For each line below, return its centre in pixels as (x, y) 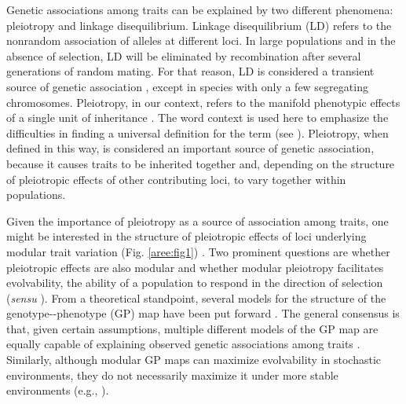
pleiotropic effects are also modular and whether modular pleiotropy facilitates (195, 267)
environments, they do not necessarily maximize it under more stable (172, 375)
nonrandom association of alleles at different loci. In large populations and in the (201, 40)
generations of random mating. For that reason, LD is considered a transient (190, 71)
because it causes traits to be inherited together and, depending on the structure (201, 163)
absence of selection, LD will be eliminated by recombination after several (184, 55)
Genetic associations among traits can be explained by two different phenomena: (200, 9)
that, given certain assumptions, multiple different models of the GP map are (192, 328)
